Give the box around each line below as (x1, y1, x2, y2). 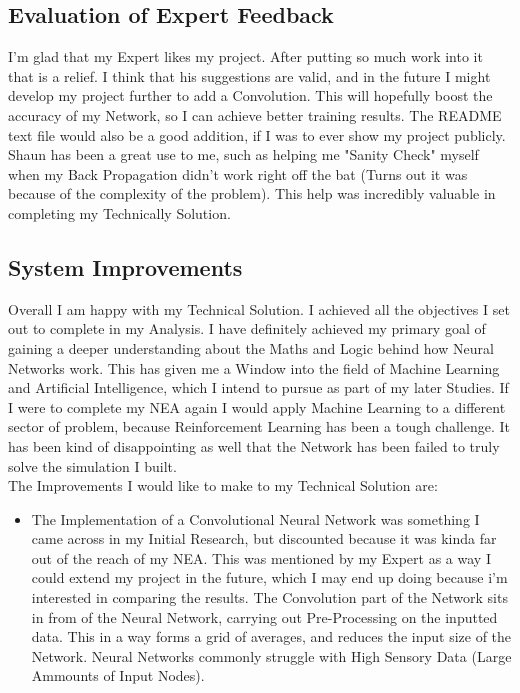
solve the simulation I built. (8, 455, 177, 476)
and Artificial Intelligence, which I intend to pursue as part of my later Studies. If (8, 377, 509, 398)
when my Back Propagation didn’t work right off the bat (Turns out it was (8, 163, 468, 184)
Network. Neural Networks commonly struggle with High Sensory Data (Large (31, 645, 512, 666)
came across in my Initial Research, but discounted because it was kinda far (31, 528, 497, 549)
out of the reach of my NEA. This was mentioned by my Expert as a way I (31, 547, 491, 568)
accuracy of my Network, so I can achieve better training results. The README (8, 104, 502, 125)
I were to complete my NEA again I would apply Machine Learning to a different (8, 396, 506, 417)
